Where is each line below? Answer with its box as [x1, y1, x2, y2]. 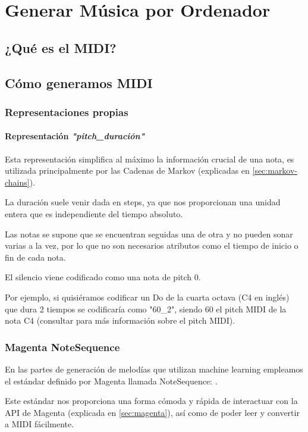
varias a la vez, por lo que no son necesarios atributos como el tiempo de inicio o [5, 239, 298, 252]
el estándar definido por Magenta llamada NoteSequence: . [5, 374, 218, 387]
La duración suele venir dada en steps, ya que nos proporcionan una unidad [5, 196, 281, 208]
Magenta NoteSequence [5, 339, 120, 354]
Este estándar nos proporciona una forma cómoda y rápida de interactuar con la [5, 395, 298, 407]
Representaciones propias [5, 104, 128, 119]
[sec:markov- [252, 164, 298, 177]
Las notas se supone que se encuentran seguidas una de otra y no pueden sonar [5, 227, 293, 240]
